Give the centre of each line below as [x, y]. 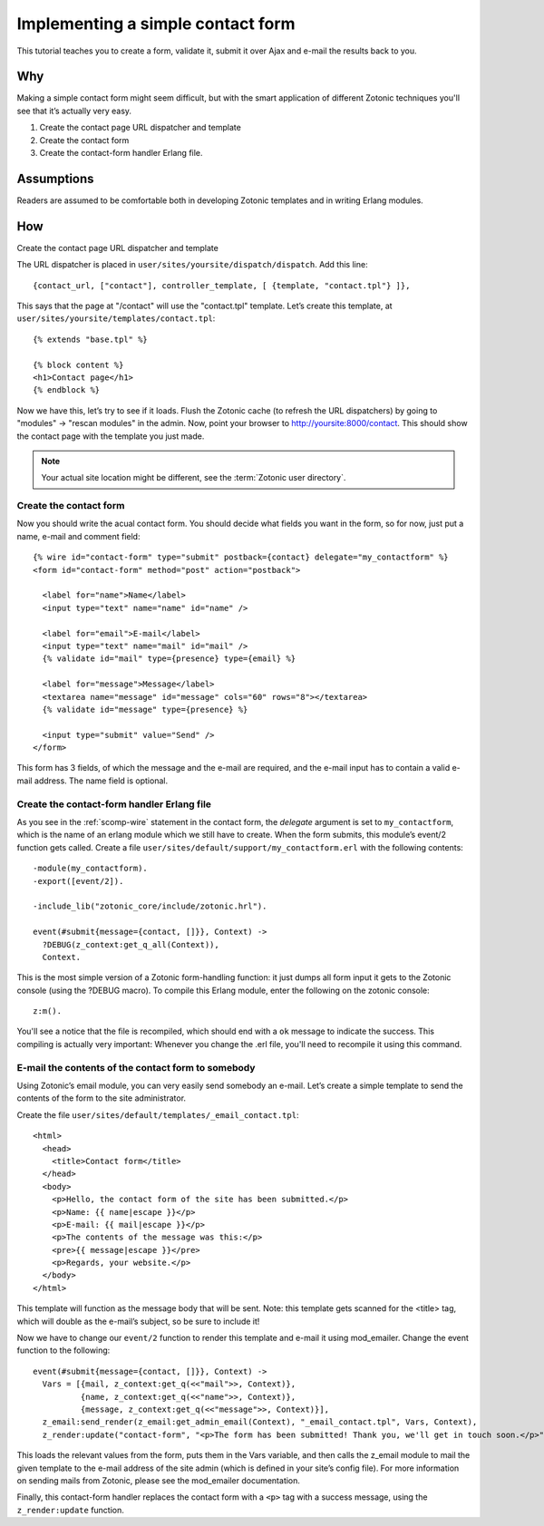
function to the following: [63, 1350]
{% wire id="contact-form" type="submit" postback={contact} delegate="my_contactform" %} [241, 557]
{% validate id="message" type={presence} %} [145, 709]
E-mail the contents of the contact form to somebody [136, 1067]
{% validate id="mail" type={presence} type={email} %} [169, 659]
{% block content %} [78, 364]
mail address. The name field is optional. [92, 781]
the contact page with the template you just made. [111, 436]
